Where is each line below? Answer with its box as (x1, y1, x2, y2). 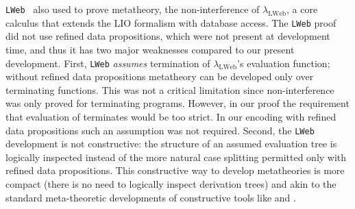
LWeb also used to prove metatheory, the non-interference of (5, 2, 260, 16)
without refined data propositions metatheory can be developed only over (5, 69, 314, 84)
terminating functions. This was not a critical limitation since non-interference (5, 82, 334, 97)
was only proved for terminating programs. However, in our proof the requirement (5, 96, 350, 110)
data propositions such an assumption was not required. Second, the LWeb (5, 123, 315, 137)
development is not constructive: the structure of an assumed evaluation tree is (5, 136, 337, 151)
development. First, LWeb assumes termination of (5, 56, 210, 70)
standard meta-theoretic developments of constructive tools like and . (5, 190, 296, 204)
